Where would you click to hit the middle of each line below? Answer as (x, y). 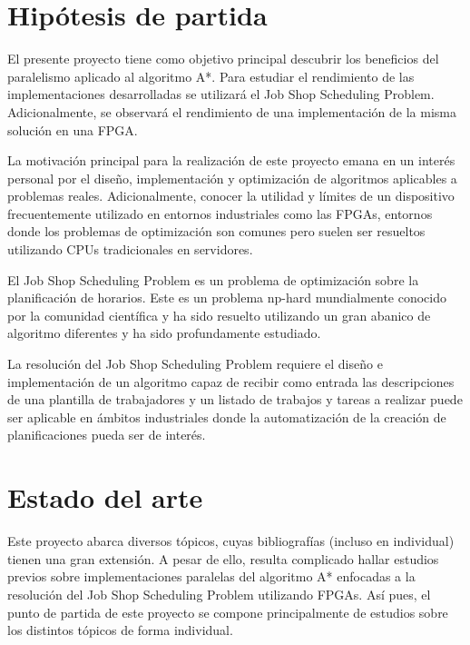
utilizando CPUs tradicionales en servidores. (130, 249)
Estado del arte (105, 497)
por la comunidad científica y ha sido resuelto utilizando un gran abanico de (219, 315)
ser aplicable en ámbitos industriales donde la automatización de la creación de (227, 417)
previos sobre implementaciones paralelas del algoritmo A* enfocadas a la (211, 576)
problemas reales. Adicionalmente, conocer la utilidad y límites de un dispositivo (231, 196)
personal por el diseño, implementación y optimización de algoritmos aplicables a (232, 178)
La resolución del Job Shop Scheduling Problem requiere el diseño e (195, 364)
